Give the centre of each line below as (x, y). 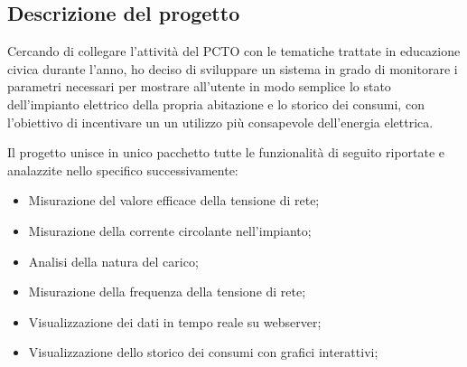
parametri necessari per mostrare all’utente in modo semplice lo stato (199, 86)
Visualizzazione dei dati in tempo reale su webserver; (175, 321)
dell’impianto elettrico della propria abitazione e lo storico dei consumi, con (216, 104)
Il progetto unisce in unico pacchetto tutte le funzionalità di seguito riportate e (226, 152)
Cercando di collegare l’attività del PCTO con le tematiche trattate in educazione (234, 51)
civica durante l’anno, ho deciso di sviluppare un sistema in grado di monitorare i (233, 68)
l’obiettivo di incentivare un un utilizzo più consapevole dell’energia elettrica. (220, 122)
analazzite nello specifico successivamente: (123, 169)
